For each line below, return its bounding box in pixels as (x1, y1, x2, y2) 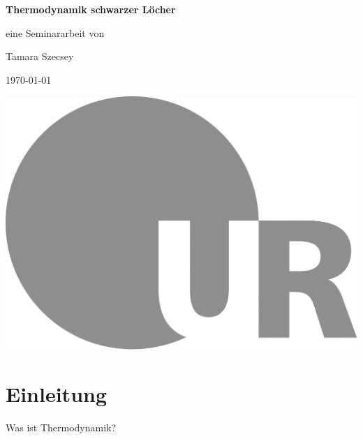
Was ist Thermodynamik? (6, 419, 117, 434)
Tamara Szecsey (6, 49, 74, 64)
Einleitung (6, 379, 108, 408)
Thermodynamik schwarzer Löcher (6, 2, 176, 16)
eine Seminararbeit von (6, 25, 105, 40)
